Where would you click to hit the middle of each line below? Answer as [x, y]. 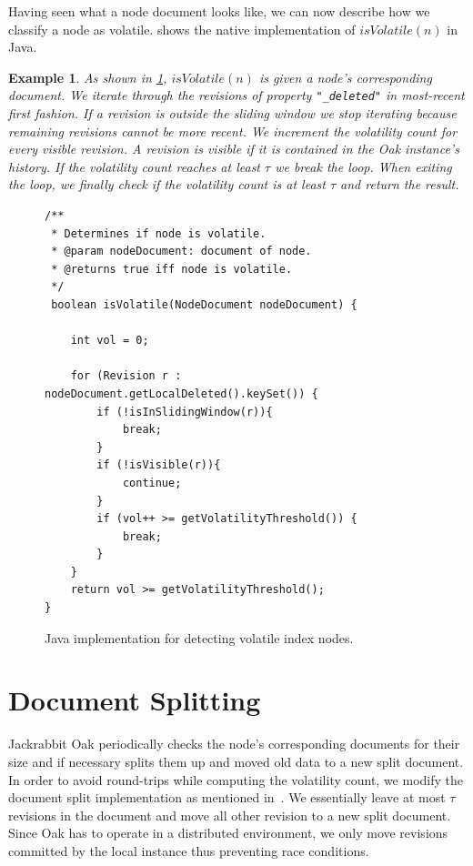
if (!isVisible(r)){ [159, 465]
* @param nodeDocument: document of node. [181, 252]
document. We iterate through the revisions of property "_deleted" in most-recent [236, 95]
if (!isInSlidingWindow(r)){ [185, 412]
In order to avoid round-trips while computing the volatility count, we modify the [236, 779]
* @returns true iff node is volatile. [172, 269]
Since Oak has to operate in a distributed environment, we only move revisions [228, 833]
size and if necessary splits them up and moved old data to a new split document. [236, 761]
